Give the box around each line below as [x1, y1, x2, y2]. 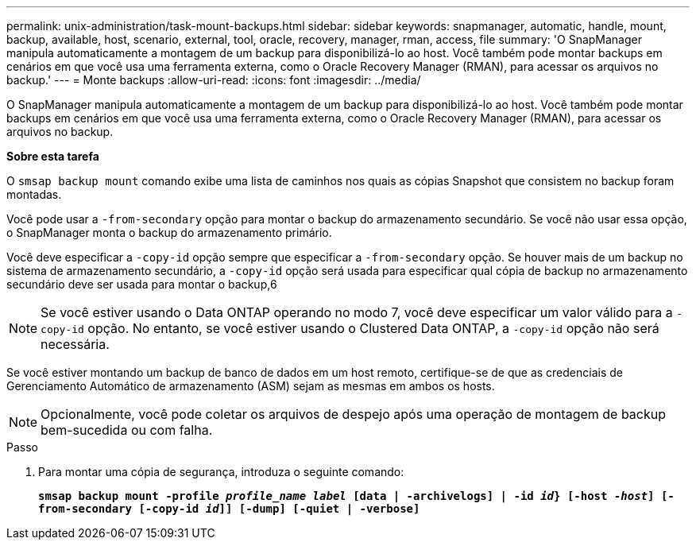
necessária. [41, 336, 110, 352]
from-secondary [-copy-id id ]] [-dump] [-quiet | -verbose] [38, 502, 420, 515]
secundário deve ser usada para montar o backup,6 [6, 277, 277, 291]
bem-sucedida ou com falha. [41, 422, 213, 438]
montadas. [6, 188, 62, 201]
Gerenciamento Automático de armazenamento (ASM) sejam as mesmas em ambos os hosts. [6, 379, 495, 393]
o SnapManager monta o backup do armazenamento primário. [6, 226, 332, 239]
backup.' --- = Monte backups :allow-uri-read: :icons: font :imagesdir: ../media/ [6, 73, 421, 87]
